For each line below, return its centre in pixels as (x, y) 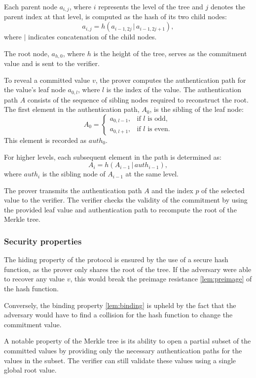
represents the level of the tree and (151, 6)
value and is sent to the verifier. (52, 63)
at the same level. (152, 174)
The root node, (27, 53)
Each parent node (31, 6)
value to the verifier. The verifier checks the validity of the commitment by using (126, 200)
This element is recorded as (45, 140)
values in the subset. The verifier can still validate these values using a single (120, 360)
